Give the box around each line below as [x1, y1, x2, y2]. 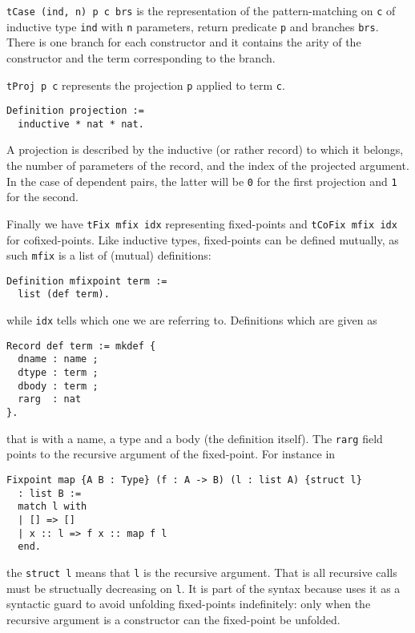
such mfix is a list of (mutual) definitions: [6, 247, 212, 264]
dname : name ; [18, 353, 99, 365]
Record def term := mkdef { [6, 340, 156, 352]
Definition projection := [6, 105, 144, 117]
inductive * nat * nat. [18, 118, 144, 130]
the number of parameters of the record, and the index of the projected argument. [6, 157, 409, 174]
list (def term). [18, 288, 110, 300]
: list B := [18, 487, 82, 499]
